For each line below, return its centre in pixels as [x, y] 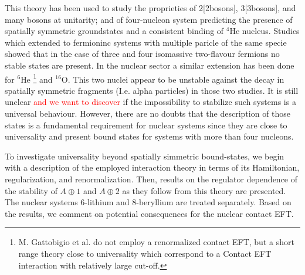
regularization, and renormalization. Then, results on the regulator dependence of [151, 179]
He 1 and [37, 78]
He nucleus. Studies [265, 31]
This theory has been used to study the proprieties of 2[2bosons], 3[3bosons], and [150, 8]
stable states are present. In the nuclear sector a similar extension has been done [150, 65]
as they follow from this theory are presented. [204, 190]
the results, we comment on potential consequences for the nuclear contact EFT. [149, 213]
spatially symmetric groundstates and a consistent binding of [114, 31]
